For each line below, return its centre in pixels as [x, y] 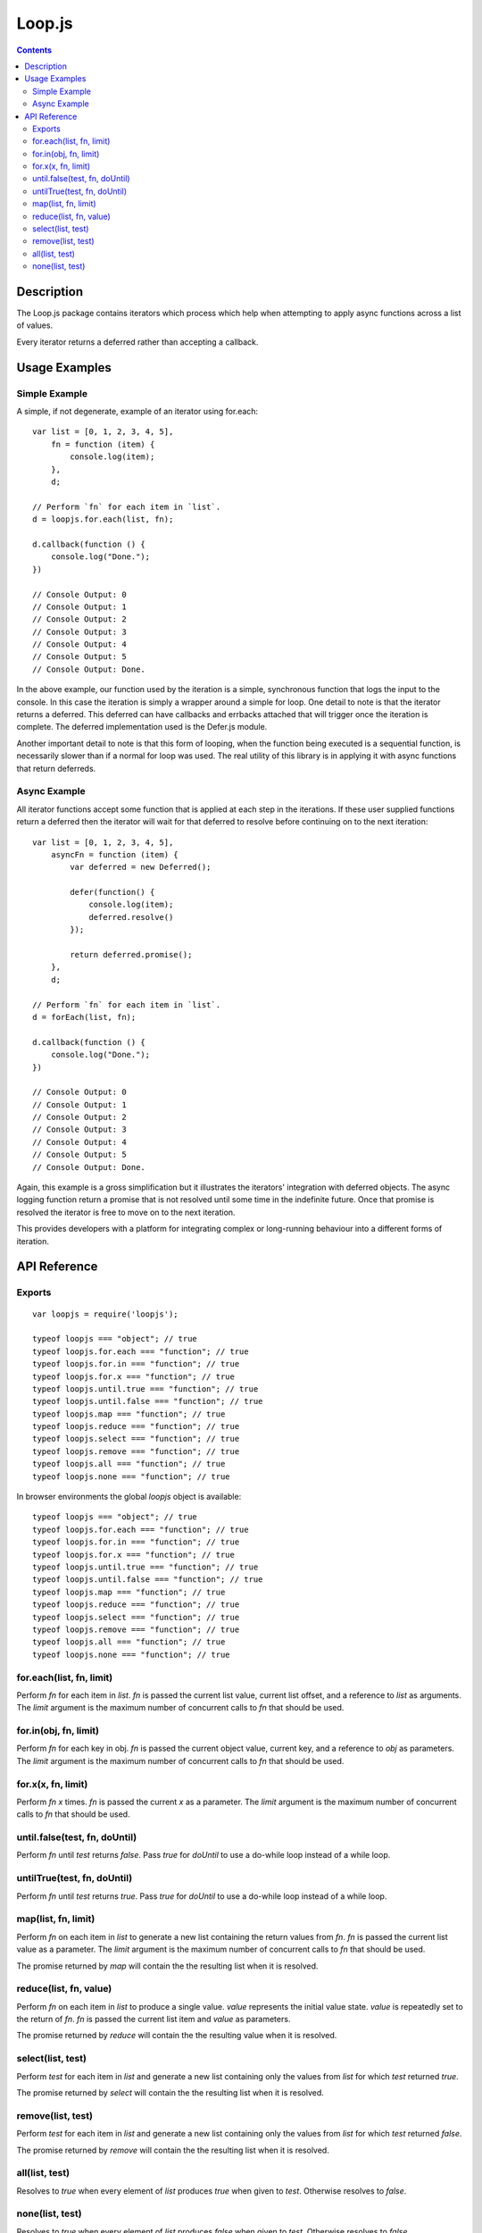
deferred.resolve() [131, 917]
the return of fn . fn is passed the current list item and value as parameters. [154, 2020]
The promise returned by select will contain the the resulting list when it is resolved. [170, 2092]
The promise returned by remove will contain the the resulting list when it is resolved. [173, 2150]
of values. [35, 325]
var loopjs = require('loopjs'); [105, 1314]
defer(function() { [112, 892]
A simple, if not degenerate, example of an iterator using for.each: [137, 412]
